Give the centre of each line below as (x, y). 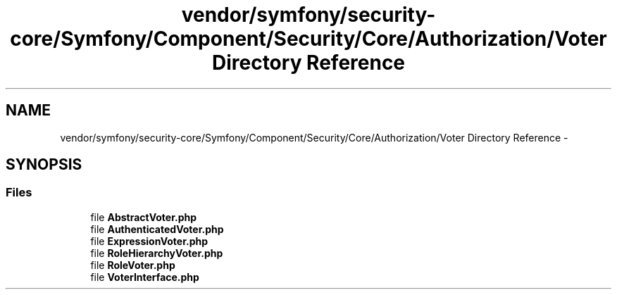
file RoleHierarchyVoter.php (157, 253)
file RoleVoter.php (133, 265)
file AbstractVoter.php (144, 217)
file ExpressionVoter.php (149, 241)
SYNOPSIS (44, 165)
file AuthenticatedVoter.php (157, 229)
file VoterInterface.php (145, 277)
